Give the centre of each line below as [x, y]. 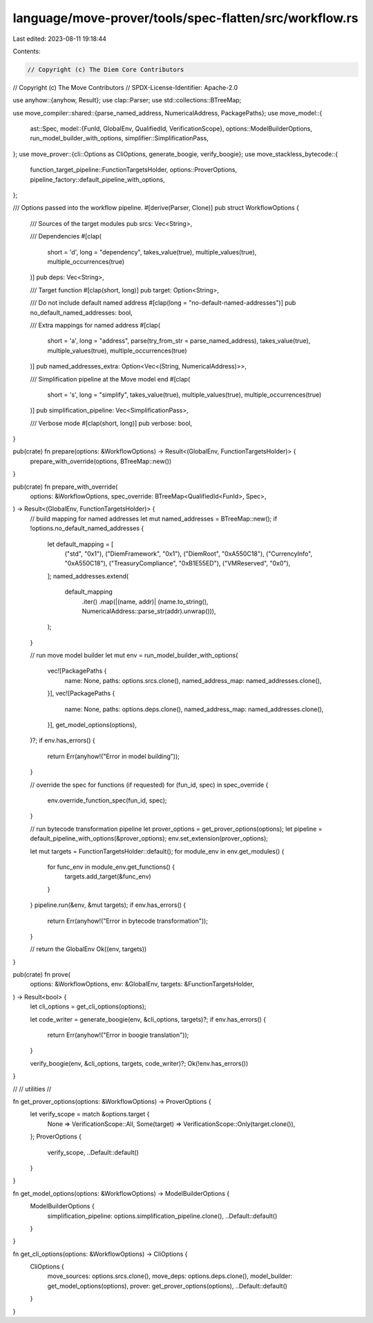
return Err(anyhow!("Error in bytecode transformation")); [128, 921]
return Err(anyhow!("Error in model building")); [113, 756]
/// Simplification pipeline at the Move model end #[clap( [110, 379]
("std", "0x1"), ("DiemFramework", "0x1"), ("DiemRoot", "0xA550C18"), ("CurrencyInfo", [189, 554]
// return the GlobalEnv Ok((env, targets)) [88, 949]
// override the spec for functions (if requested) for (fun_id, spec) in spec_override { [149, 785]
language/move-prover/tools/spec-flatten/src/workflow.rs [185, 18]
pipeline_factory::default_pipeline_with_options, [97, 179]
